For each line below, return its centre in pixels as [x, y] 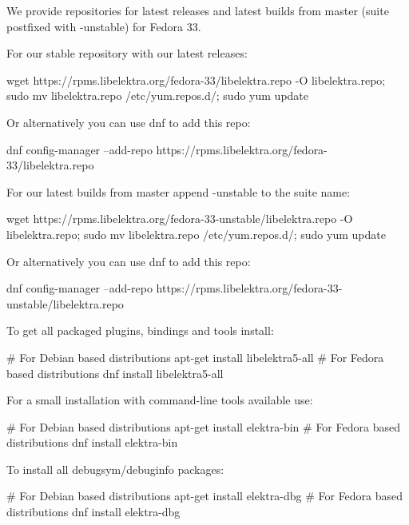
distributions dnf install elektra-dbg [93, 512]
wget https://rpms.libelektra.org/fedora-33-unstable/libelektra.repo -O [180, 219]
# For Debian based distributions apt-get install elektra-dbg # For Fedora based [205, 496]
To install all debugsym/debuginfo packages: [115, 469]
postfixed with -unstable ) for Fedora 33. [104, 26]
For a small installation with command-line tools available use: [160, 400]
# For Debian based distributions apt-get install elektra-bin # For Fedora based [203, 426]
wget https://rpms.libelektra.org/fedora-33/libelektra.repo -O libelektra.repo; [196, 80]
